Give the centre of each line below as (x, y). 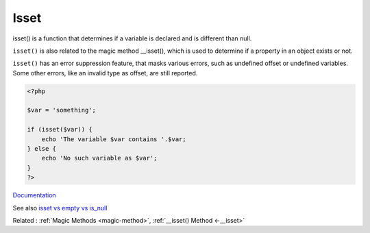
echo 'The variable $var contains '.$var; (114, 139)
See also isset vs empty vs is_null (60, 208)
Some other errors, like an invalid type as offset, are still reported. (105, 73)
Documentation (34, 195)
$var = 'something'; (61, 110)
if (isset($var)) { (60, 130)
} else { (42, 149)
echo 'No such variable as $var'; (99, 158)
